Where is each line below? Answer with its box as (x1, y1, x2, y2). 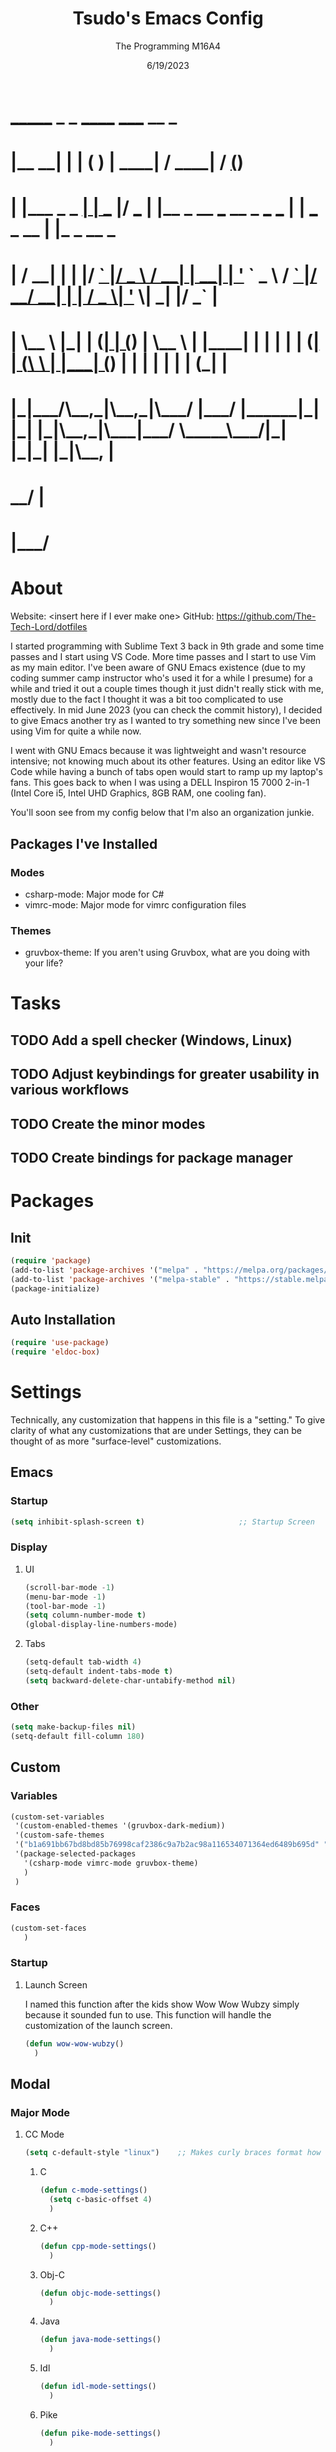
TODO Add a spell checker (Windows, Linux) (10, 1032, 293, 1049)
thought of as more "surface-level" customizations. (10, 1435, 222, 1447)
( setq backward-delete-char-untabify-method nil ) (24, 1675, 237, 1686)
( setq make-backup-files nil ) (10, 1722, 137, 1732)
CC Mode (24, 2128, 65, 2141)
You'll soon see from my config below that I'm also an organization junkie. (10, 807, 315, 819)
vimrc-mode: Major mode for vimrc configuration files (24, 898, 247, 911)
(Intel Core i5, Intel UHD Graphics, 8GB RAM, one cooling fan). (10, 787, 267, 799)
